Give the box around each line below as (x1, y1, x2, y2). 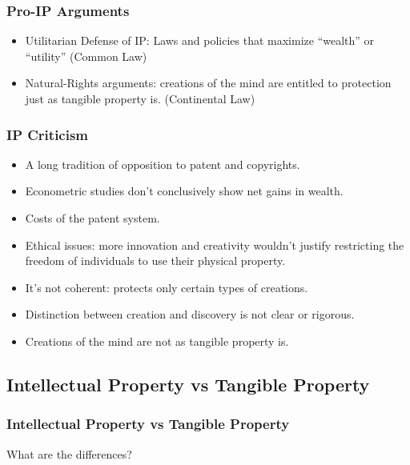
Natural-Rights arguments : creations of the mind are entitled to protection (25, 74, 392, 91)
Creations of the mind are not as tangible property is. (25, 332, 289, 349)
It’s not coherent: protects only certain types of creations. (25, 279, 308, 295)
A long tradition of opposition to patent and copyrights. (25, 155, 300, 172)
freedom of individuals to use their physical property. (25, 252, 286, 269)
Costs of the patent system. (25, 210, 160, 226)
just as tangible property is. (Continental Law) (25, 90, 255, 106)
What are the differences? (6, 445, 132, 462)
